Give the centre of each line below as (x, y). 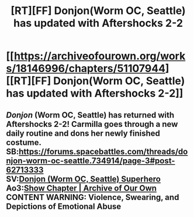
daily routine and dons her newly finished (83, 133)
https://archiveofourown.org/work (100, 56)
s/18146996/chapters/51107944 (86, 69)
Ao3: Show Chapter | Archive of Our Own (81, 188)
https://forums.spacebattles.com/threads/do (103, 151)
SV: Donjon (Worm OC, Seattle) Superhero (83, 179)
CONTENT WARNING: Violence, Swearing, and (93, 197)
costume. (24, 142)
